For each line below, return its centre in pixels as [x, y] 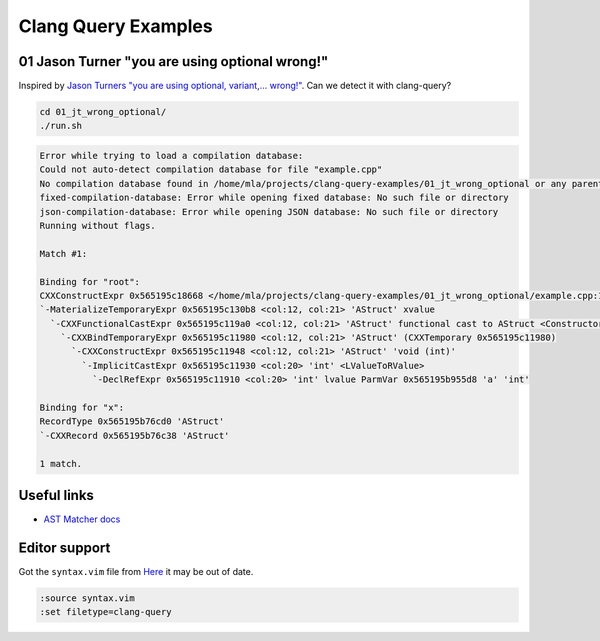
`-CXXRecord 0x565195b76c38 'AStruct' [134, 435]
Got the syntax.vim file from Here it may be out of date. [136, 572]
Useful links [56, 495]
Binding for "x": [82, 408]
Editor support [64, 547]
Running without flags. [98, 225]
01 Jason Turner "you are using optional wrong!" [173, 61]
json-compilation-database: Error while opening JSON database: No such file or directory [269, 211]
